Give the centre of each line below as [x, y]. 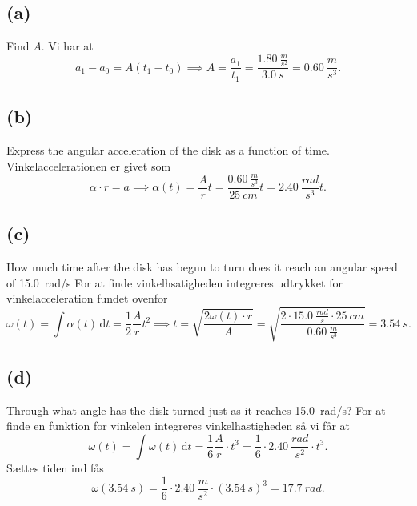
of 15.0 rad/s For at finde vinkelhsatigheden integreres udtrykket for [174, 282]
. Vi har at [67, 46]
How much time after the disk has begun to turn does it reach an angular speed [202, 267]
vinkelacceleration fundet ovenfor [87, 298]
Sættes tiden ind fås [55, 467]
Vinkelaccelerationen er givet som [89, 165]
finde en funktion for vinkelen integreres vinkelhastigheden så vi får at [178, 426]
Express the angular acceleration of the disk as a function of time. [168, 150]
